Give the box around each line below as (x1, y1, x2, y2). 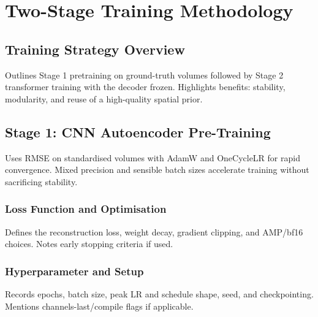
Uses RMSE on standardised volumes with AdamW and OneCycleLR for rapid (5, 151, 300, 164)
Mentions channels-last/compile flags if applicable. (5, 299, 194, 312)
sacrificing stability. (5, 175, 78, 188)
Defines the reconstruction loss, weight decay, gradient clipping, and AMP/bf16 (5, 225, 303, 238)
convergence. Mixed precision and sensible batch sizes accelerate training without (5, 163, 309, 176)
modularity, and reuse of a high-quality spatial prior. (5, 92, 203, 105)
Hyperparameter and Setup (5, 263, 144, 278)
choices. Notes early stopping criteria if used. (5, 237, 173, 250)
